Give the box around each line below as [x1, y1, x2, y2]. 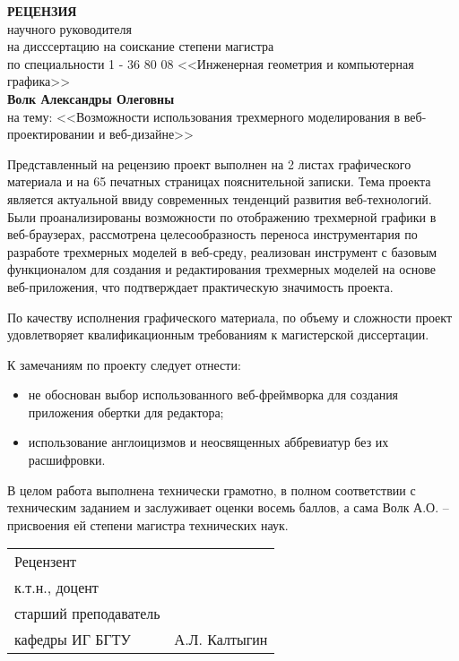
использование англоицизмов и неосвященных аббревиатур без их [28, 433, 389, 451]
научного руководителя [7, 19, 132, 38]
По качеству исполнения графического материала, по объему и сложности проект [7, 307, 453, 326]
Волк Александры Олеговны [7, 89, 175, 107]
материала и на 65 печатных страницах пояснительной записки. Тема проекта [7, 172, 431, 191]
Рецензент [14, 551, 76, 572]
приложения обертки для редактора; [28, 402, 224, 421]
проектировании [7, 124, 95, 143]
